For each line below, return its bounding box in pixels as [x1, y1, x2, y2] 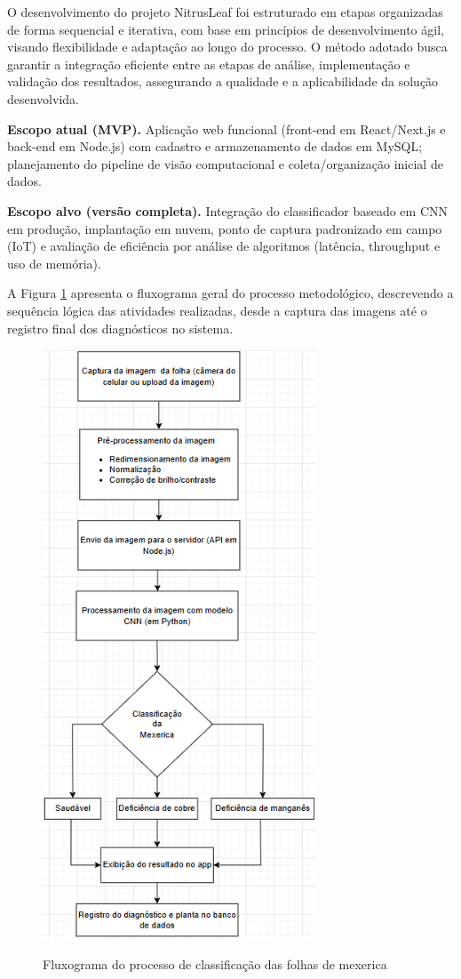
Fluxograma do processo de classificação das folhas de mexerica [43, 954, 387, 973]
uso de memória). [7, 253, 101, 272]
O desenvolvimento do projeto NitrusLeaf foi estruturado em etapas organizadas [7, 3, 443, 20]
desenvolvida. [7, 89, 79, 108]
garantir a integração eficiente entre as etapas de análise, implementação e [7, 54, 410, 73]
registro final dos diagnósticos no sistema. [7, 318, 234, 337]
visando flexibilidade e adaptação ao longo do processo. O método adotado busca [7, 37, 448, 56]
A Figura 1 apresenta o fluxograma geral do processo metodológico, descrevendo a [7, 284, 454, 302]
